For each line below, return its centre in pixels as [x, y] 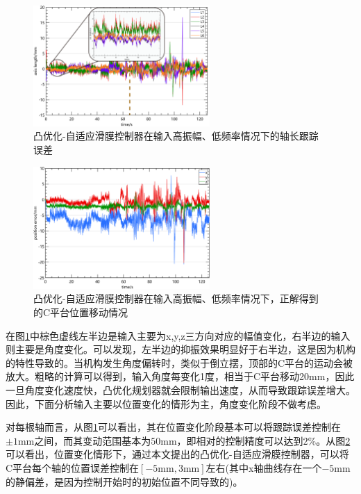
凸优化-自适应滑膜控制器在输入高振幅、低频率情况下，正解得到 [176, 298]
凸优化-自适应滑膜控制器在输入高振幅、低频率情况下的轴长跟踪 [176, 136]
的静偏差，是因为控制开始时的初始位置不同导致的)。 [124, 481]
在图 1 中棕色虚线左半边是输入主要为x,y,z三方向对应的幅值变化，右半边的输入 [178, 335]
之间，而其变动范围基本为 [93, 440]
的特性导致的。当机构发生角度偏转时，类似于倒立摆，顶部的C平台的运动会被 [179, 362]
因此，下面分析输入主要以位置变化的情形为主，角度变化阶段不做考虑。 [166, 403]
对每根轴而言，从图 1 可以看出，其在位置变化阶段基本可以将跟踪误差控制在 [173, 427]
